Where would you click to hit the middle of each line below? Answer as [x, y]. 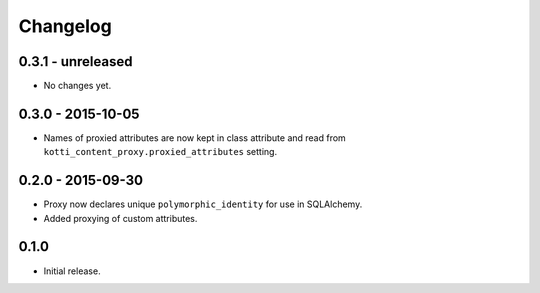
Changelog [65, 26]
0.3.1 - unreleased [75, 61]
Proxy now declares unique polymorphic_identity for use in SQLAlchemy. [203, 204]
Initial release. [72, 271]
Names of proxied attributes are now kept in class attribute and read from [195, 137]
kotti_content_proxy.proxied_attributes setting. [160, 152]
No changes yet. [77, 86]
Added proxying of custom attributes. [120, 218]
